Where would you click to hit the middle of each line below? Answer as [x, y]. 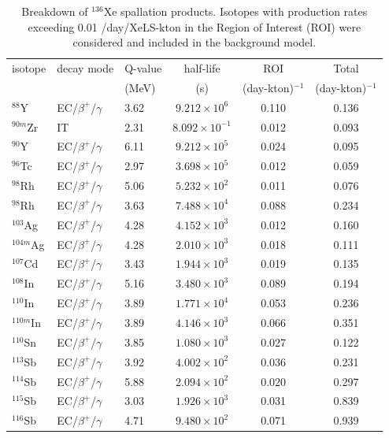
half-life [202, 68]
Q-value [143, 68]
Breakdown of [55, 11]
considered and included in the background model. [194, 42]
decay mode [85, 68]
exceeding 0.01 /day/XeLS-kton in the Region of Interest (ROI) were [194, 26]
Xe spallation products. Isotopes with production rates [235, 11]
